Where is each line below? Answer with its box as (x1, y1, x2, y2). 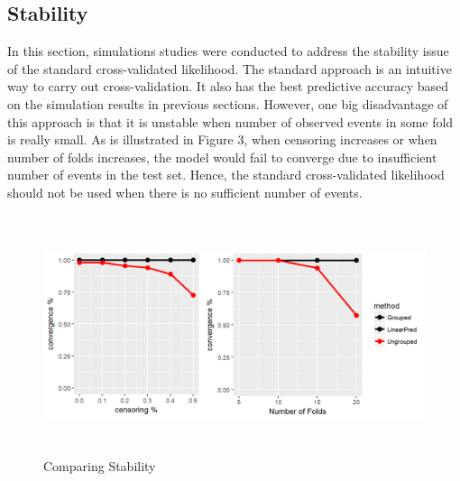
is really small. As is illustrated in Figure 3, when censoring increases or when (7, 130, 437, 149)
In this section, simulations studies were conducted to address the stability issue (7, 42, 449, 60)
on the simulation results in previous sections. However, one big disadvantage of (7, 94, 448, 113)
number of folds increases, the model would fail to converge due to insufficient (7, 147, 437, 166)
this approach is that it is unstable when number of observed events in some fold (7, 112, 454, 131)
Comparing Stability (43, 456, 156, 475)
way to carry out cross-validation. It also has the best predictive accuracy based (7, 77, 449, 96)
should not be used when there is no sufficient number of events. (7, 182, 363, 201)
